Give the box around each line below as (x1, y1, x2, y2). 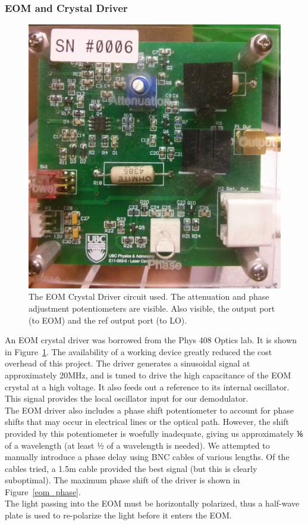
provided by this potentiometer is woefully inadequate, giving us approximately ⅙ (5, 427, 303, 439)
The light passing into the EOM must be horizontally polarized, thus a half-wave (5, 497, 300, 510)
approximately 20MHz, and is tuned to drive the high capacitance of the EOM (5, 368, 291, 381)
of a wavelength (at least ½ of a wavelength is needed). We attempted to (5, 439, 270, 451)
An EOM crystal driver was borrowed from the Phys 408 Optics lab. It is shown (5, 334, 297, 346)
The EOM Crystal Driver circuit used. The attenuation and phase (29, 290, 269, 303)
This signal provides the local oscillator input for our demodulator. (5, 392, 249, 405)
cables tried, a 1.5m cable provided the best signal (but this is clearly (5, 462, 257, 474)
